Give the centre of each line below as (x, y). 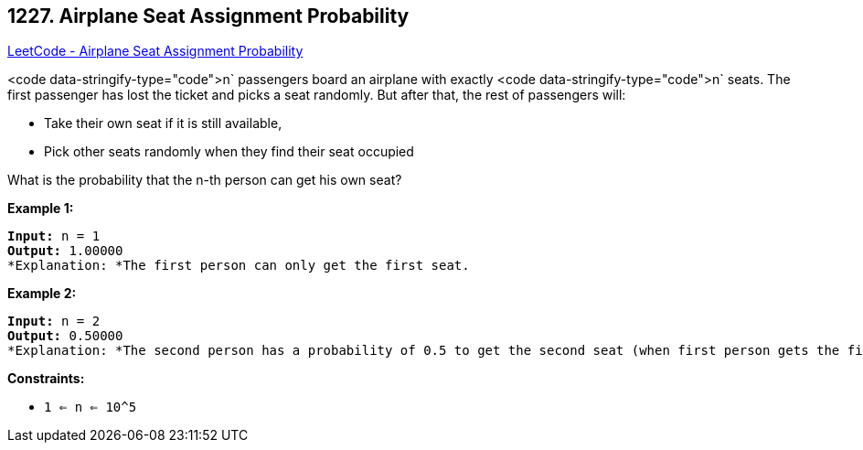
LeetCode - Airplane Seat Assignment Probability (155, 51)
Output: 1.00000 (65, 251)
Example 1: (41, 209)
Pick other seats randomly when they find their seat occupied (229, 152)
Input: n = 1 (54, 236)
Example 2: (42, 294)
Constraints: (46, 379)
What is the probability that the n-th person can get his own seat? (205, 180)
